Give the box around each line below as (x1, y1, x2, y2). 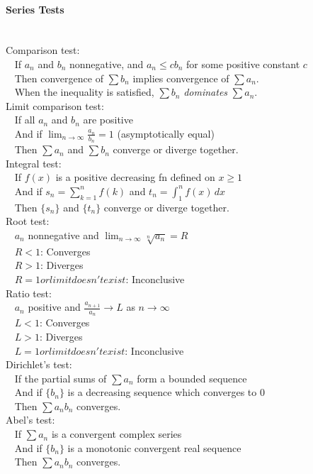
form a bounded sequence (137, 370, 247, 385)
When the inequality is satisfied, (14, 84, 154, 99)
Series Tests (6, 1, 64, 16)
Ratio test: (6, 285, 52, 300)
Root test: (6, 214, 50, 228)
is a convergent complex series (51, 426, 182, 441)
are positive (83, 112, 133, 127)
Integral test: (6, 155, 62, 170)
